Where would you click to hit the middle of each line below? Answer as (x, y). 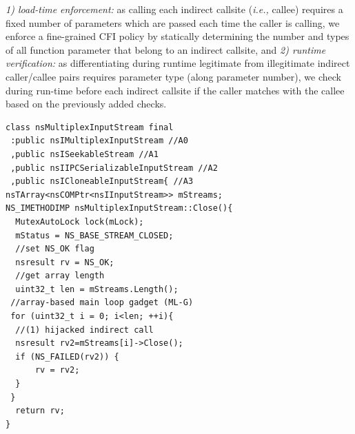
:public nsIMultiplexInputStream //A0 (99, 141)
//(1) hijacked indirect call (84, 330)
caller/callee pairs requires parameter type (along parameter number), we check (173, 76)
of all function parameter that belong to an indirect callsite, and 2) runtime (166, 49)
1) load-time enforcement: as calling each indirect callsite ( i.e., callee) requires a (174, 9)
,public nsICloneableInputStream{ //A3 (102, 182)
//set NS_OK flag (55, 249)
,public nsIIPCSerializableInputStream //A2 (114, 168)
